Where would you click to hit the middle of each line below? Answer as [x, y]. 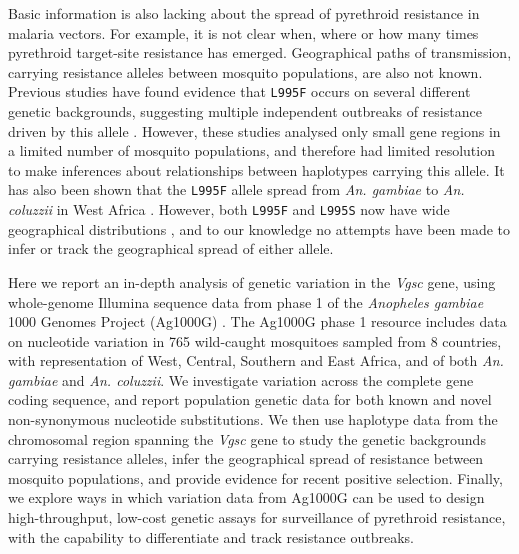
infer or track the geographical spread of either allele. [171, 248]
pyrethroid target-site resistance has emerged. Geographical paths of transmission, [260, 52]
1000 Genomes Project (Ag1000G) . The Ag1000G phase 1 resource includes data [257, 321]
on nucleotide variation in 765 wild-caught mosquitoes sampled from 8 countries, [255, 340]
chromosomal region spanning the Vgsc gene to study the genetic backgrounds [247, 438]
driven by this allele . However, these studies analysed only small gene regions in [254, 130]
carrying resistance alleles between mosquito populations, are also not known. [245, 71]
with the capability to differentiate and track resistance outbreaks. [211, 536]
